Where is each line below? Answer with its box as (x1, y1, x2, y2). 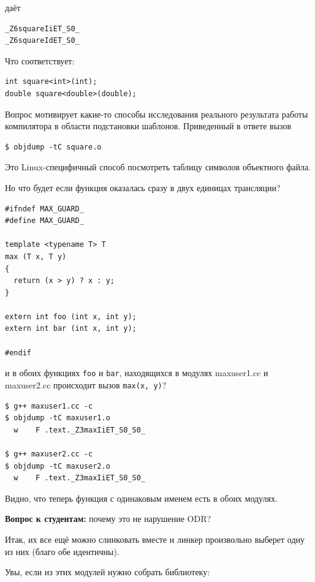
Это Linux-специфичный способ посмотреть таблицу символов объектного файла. (5, 161, 311, 173)
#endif (5, 348, 31, 357)
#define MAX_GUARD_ (5, 216, 84, 225)
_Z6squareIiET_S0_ (5, 24, 80, 33)
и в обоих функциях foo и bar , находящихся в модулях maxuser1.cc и (5, 366, 268, 379)
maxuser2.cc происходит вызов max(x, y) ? (5, 378, 167, 391)
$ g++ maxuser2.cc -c (5, 449, 93, 458)
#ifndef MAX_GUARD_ (5, 204, 84, 213)
